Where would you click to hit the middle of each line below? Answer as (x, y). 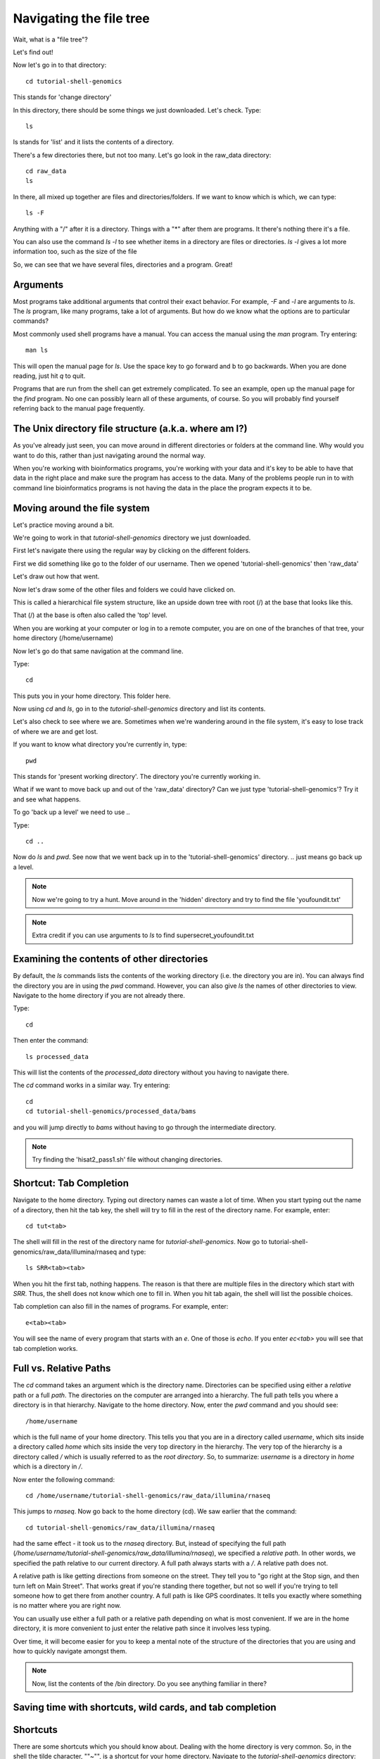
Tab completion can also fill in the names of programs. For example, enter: (121, 1307)
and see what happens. (47, 799)
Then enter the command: (51, 1041)
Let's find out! (33, 52)
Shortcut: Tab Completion (71, 1183)
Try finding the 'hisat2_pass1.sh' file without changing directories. (127, 1160)
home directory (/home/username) (63, 638)
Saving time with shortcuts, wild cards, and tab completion (145, 1707)
